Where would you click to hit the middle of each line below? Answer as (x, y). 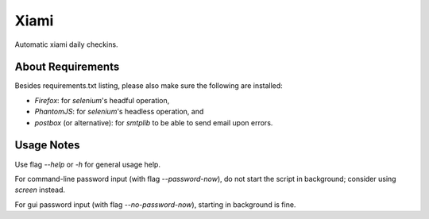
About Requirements (67, 67)
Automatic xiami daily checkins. (66, 44)
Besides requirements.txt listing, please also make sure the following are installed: (149, 86)
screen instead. (40, 190)
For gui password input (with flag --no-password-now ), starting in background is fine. (155, 204)
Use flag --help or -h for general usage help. (87, 164)
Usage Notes (47, 146)
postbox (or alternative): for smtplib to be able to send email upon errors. (154, 122)
